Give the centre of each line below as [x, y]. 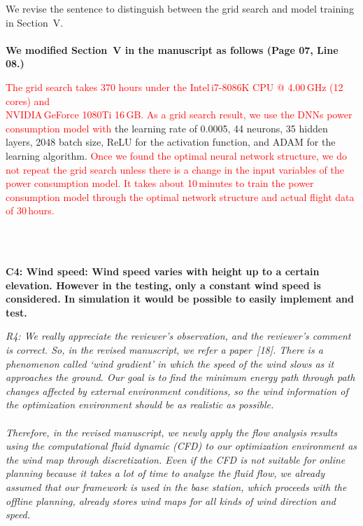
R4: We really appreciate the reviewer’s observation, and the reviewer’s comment [178, 336]
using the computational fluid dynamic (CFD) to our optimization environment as [181, 446]
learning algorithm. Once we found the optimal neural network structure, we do [176, 155]
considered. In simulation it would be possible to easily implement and [180, 299]
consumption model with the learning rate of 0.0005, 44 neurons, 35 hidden [167, 128]
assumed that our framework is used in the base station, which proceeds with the [176, 487]
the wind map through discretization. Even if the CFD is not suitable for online [176, 459]
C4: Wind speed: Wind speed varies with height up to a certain [163, 271]
